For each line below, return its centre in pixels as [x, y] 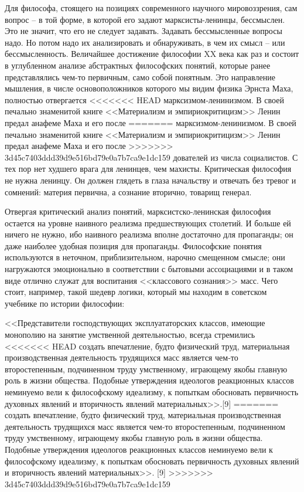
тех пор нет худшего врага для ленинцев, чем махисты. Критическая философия [148, 169]
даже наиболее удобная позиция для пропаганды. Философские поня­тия [133, 245]
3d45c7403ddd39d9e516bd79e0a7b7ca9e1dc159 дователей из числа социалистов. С [151, 157]
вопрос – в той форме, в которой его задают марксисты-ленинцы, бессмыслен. [145, 19]
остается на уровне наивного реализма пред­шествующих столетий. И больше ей [148, 223]
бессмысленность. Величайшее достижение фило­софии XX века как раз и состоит [152, 54]
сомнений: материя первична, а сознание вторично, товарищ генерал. [128, 191]
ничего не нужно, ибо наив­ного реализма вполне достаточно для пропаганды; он [149, 234]
